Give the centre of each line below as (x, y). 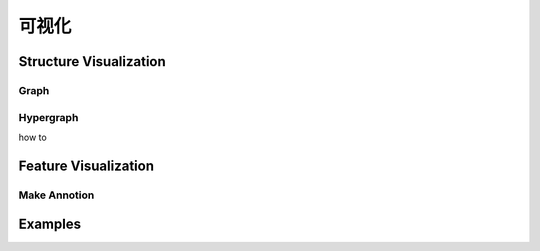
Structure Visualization (92, 61)
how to (32, 137)
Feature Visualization (86, 165)
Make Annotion (56, 195)
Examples (50, 224)
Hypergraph (48, 117)
